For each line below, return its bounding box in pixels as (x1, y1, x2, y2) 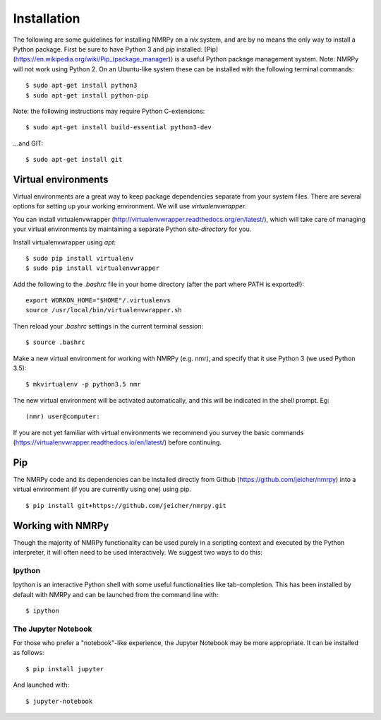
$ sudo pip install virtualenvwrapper (25, 264, 160, 272)
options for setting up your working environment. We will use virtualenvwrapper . (13, 202, 247, 211)
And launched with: (13, 680, 70, 689)
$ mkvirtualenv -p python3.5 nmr (25, 380, 141, 389)
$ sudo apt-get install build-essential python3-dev (25, 124, 212, 131)
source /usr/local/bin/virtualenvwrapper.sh (25, 306, 183, 314)
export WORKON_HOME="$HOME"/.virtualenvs (25, 297, 171, 305)
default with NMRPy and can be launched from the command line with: (13, 590, 219, 598)
